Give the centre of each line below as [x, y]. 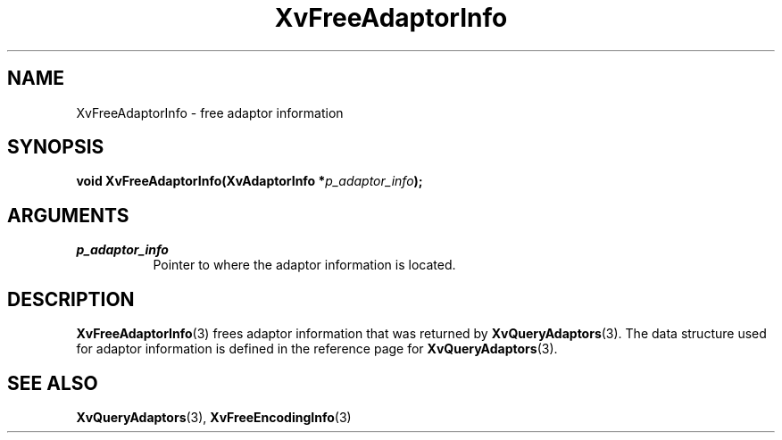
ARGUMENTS [68, 215]
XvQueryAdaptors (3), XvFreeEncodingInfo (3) [214, 417]
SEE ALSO [53, 383]
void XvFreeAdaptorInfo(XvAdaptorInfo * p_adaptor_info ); [250, 181]
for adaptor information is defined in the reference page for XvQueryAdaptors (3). [317, 349]
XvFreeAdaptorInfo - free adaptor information [210, 112]
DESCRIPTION [71, 299]
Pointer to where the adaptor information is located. [304, 265]
